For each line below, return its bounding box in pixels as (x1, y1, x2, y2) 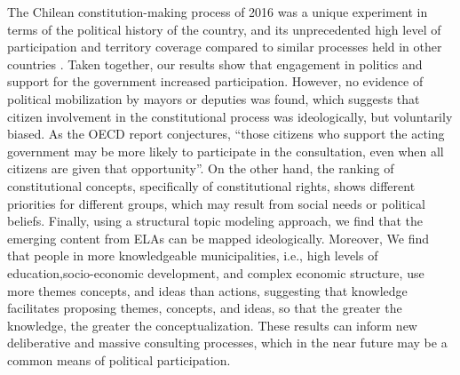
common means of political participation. (7, 350, 231, 369)
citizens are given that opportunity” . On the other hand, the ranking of (7, 159, 394, 178)
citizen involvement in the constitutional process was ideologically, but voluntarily (7, 107, 453, 125)
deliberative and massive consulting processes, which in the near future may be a (7, 333, 448, 352)
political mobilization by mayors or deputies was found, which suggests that (7, 89, 420, 108)
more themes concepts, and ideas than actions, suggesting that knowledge (7, 281, 408, 299)
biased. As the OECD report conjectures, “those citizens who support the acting (7, 124, 445, 143)
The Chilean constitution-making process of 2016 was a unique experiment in (7, 3, 428, 20)
